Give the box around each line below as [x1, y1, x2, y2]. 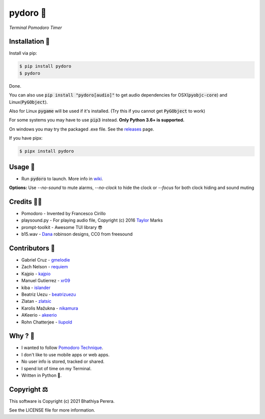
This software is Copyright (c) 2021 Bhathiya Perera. [9, 398, 115, 404]
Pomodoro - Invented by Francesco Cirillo [21, 210, 106, 216]
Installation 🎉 [9, 37, 50, 46]
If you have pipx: [9, 135, 43, 141]
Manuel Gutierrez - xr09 [21, 278, 71, 284]
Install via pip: [9, 50, 37, 56]
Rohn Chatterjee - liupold [21, 319, 72, 325]
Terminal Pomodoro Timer [9, 25, 62, 31]
